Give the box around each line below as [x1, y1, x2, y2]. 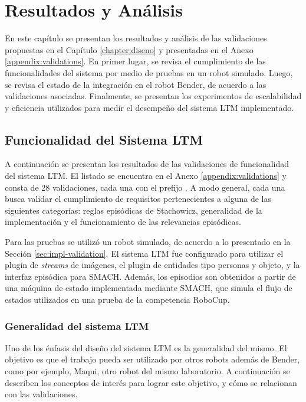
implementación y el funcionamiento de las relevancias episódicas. [5, 215, 241, 228]
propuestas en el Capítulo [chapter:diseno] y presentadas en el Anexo [5, 43, 254, 55]
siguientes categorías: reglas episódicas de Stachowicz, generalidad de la [5, 204, 262, 216]
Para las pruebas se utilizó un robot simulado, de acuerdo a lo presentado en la [5, 236, 291, 248]
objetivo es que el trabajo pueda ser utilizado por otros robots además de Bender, [5, 353, 300, 365]
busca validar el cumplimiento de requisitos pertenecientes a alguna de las [5, 192, 271, 205]
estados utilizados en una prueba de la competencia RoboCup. [5, 293, 230, 306]
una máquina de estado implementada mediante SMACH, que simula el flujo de [5, 282, 292, 294]
